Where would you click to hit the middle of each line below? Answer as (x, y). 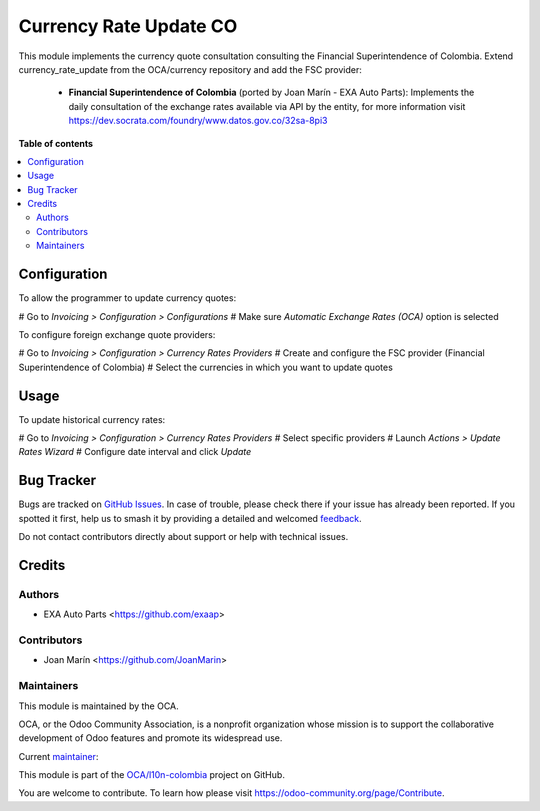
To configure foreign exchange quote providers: (117, 334)
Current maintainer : (58, 756)
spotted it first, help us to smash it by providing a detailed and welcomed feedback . (190, 518)
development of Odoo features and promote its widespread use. (150, 738)
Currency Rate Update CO (128, 26)
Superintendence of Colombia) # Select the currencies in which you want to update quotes (206, 367)
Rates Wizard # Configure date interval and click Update (135, 452)
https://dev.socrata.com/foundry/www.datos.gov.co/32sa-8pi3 (198, 121)
